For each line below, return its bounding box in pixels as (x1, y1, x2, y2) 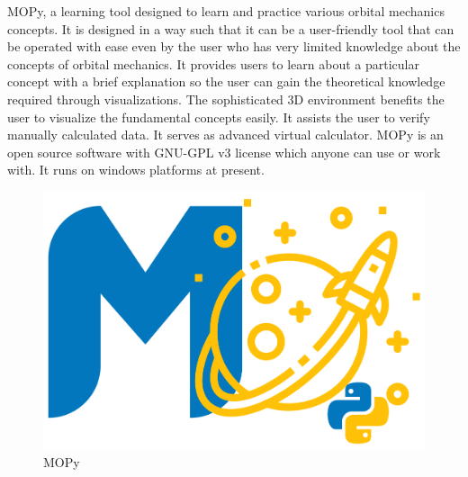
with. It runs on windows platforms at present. (7, 160, 265, 179)
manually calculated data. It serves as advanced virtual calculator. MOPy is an (7, 125, 444, 144)
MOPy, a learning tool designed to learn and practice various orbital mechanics (7, 2, 445, 20)
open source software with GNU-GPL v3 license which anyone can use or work (7, 142, 441, 161)
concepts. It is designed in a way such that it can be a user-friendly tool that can (7, 19, 454, 38)
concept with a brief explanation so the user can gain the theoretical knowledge (7, 72, 445, 91)
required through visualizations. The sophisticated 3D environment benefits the (7, 89, 445, 108)
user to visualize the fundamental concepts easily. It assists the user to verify (7, 107, 430, 126)
